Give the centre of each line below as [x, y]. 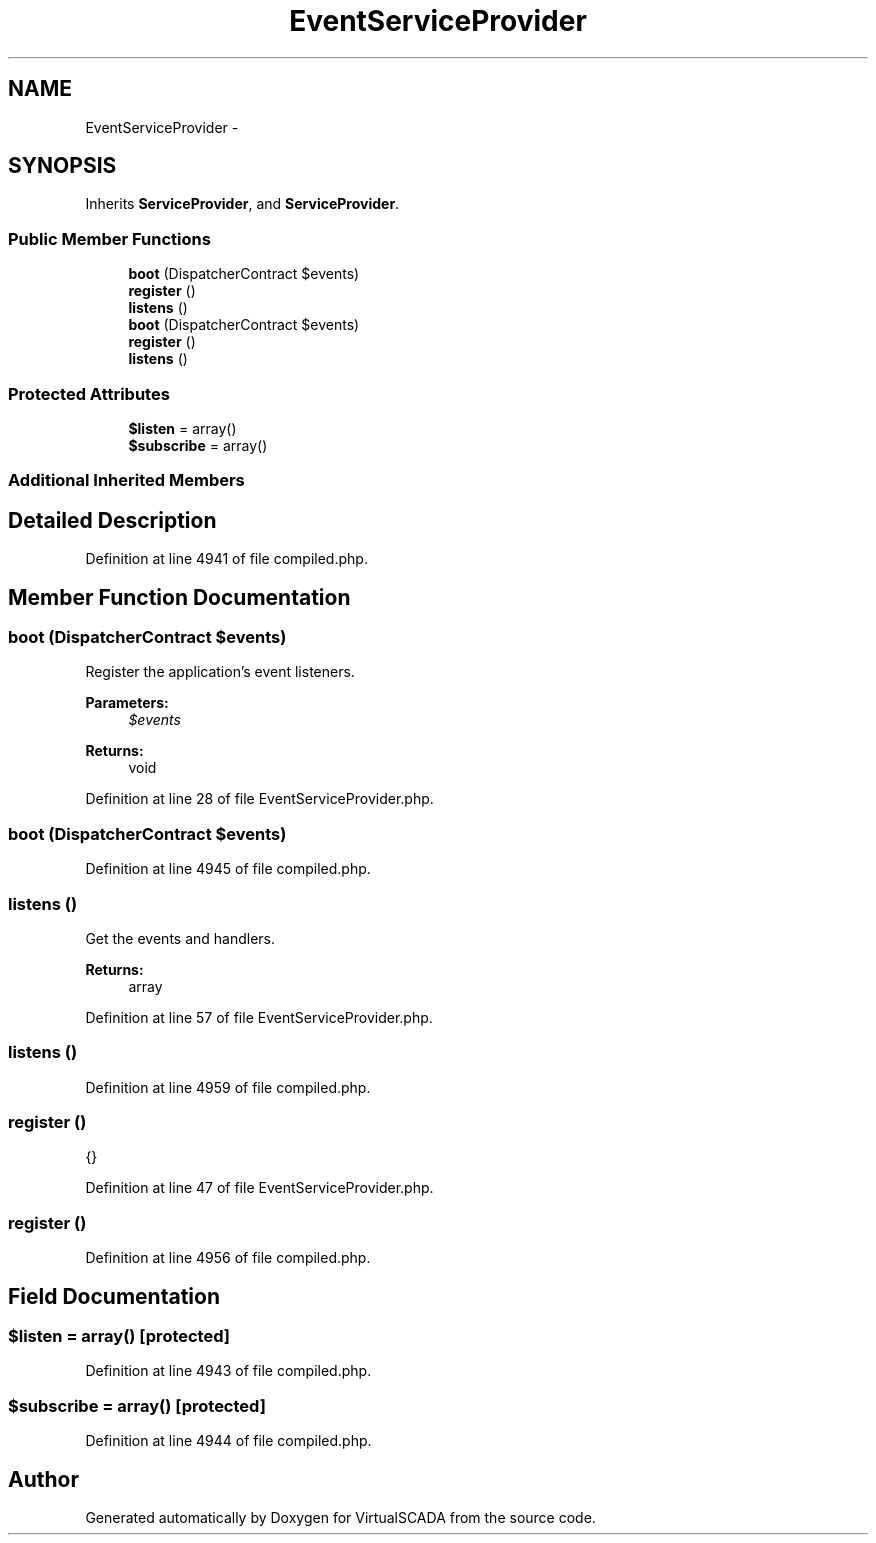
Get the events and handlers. [180, 938]
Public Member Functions [109, 238]
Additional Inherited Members [126, 480]
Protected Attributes [89, 393]
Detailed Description [112, 520]
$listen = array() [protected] [119, 1335]
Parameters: [127, 703]
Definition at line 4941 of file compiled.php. [226, 559]
